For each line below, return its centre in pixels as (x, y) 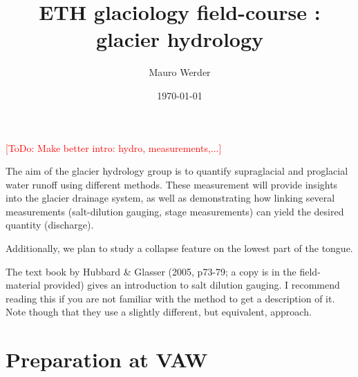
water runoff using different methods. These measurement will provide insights (172, 184)
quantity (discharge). (50, 225)
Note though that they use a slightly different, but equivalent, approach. (159, 312)
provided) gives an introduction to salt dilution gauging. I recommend (192, 285)
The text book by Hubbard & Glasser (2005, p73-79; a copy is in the (151, 271)
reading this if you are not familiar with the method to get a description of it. (170, 298)
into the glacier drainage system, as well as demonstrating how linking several (170, 198)
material (23, 285)
